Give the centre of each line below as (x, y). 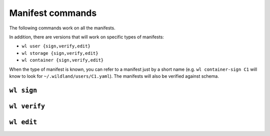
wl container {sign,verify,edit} (63, 60)
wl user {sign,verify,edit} (56, 46)
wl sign (23, 90)
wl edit (23, 122)
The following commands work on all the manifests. (62, 28)
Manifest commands (53, 13)
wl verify (27, 106)
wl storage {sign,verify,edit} (60, 53)
